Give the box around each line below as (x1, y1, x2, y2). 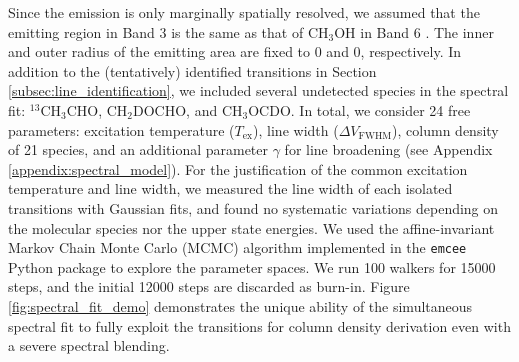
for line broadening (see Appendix (284, 139, 493, 160)
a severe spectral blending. (8, 335, 170, 356)
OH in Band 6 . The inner (334, 21, 494, 42)
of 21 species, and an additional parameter (8, 139, 269, 160)
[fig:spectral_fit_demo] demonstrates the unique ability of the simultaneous (8, 295, 473, 316)
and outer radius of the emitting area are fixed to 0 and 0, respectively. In (8, 41, 462, 62)
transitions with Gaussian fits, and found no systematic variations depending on (8, 197, 499, 218)
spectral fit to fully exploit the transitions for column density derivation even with (8, 315, 511, 336)
